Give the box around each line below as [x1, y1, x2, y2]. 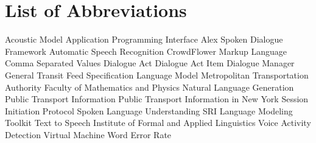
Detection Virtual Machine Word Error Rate [5, 128, 172, 141]
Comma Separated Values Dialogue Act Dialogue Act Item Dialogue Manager [5, 57, 295, 69]
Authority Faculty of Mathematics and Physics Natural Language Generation [5, 80, 294, 93]
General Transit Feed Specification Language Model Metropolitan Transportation [5, 68, 309, 81]
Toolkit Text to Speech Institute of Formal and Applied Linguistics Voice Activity [5, 116, 311, 129]
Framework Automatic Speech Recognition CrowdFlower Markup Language [5, 44, 287, 57]
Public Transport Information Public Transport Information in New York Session [5, 92, 309, 105]
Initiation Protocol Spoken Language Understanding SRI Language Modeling [5, 104, 293, 117]
